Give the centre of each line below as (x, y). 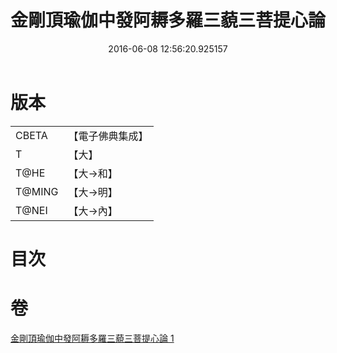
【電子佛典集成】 (108, 136)
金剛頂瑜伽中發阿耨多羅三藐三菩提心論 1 (92, 338)
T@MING (37, 191)
